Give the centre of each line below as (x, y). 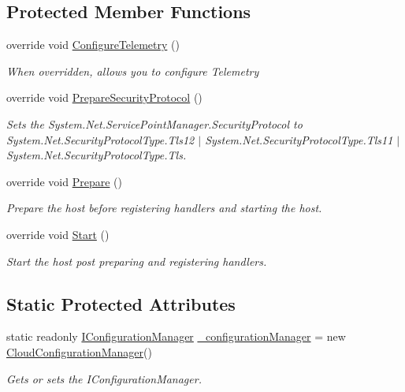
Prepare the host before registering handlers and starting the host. (164, 208)
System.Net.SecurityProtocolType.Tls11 (299, 139)
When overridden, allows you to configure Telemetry (133, 71)
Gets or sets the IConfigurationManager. (104, 378)
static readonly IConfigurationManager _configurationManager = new (176, 336)
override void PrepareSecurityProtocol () (104, 97)
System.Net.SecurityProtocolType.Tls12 (100, 139)
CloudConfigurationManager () (79, 351)
